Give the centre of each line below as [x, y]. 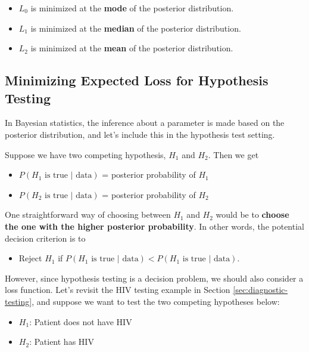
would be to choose [252, 214]
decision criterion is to [45, 238]
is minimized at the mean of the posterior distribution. [132, 48]
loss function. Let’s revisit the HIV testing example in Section [118, 290]
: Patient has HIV [62, 342]
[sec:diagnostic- [260, 290]
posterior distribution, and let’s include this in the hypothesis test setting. [140, 134]
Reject [30, 258]
